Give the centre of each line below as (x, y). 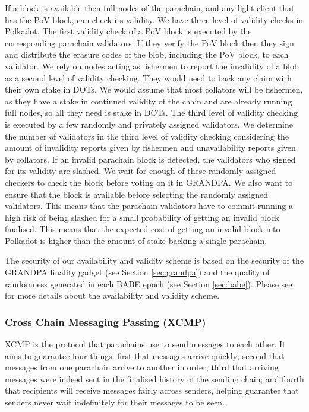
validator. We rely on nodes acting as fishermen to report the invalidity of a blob (152, 66)
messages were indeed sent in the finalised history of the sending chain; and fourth (154, 378)
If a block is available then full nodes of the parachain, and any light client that (150, 8)
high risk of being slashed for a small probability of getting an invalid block (142, 217)
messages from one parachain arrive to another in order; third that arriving (142, 367)
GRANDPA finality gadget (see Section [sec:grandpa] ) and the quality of (137, 272)
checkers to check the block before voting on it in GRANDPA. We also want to (149, 182)
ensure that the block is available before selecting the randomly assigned (137, 194)
